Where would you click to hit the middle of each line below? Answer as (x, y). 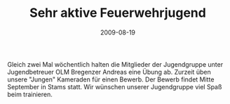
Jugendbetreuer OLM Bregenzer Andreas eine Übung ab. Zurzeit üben (109, 72)
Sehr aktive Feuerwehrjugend (118, 13)
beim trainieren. (30, 94)
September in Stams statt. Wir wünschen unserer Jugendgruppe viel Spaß (115, 86)
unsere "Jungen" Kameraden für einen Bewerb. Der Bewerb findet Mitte (111, 79)
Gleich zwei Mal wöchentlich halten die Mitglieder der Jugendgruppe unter (115, 64)
